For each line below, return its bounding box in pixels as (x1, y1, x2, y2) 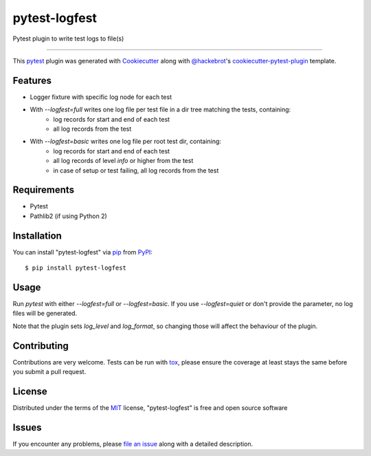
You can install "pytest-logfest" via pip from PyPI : (12, 248, 153, 256)
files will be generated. (12, 310, 78, 318)
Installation (12, 230, 62, 241)
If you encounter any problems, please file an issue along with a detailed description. (12, 439, 254, 448)
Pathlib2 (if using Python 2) (30, 212, 108, 220)
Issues (12, 422, 42, 433)
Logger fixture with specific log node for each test (30, 93, 172, 101)
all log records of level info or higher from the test (53, 157, 194, 165)
